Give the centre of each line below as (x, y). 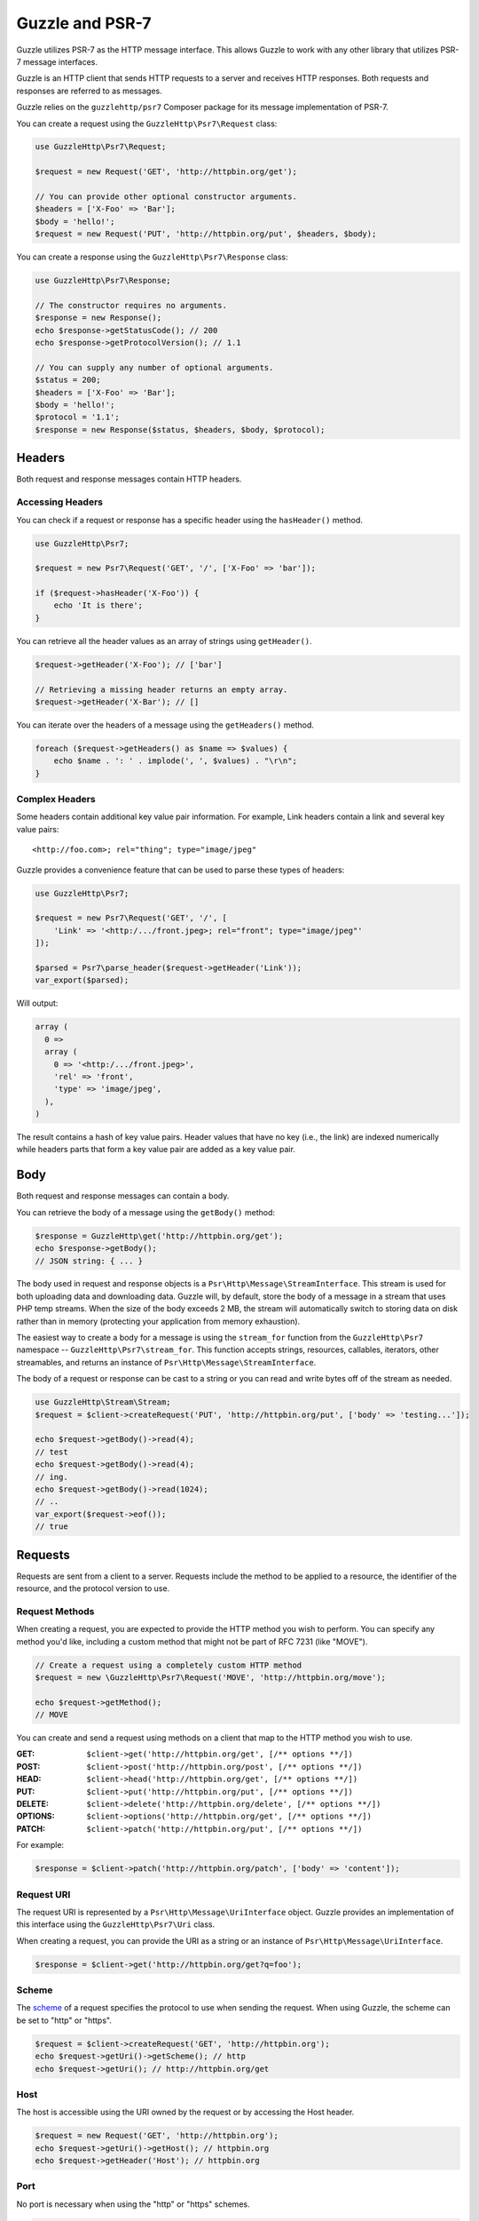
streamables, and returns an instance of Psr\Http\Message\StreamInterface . (166, 1362)
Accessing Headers (60, 502)
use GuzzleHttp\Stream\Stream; (103, 1402)
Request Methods (55, 1611)
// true (51, 1527)
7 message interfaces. (57, 61)
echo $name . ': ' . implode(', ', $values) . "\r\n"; (175, 761)
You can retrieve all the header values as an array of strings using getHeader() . (164, 641)
